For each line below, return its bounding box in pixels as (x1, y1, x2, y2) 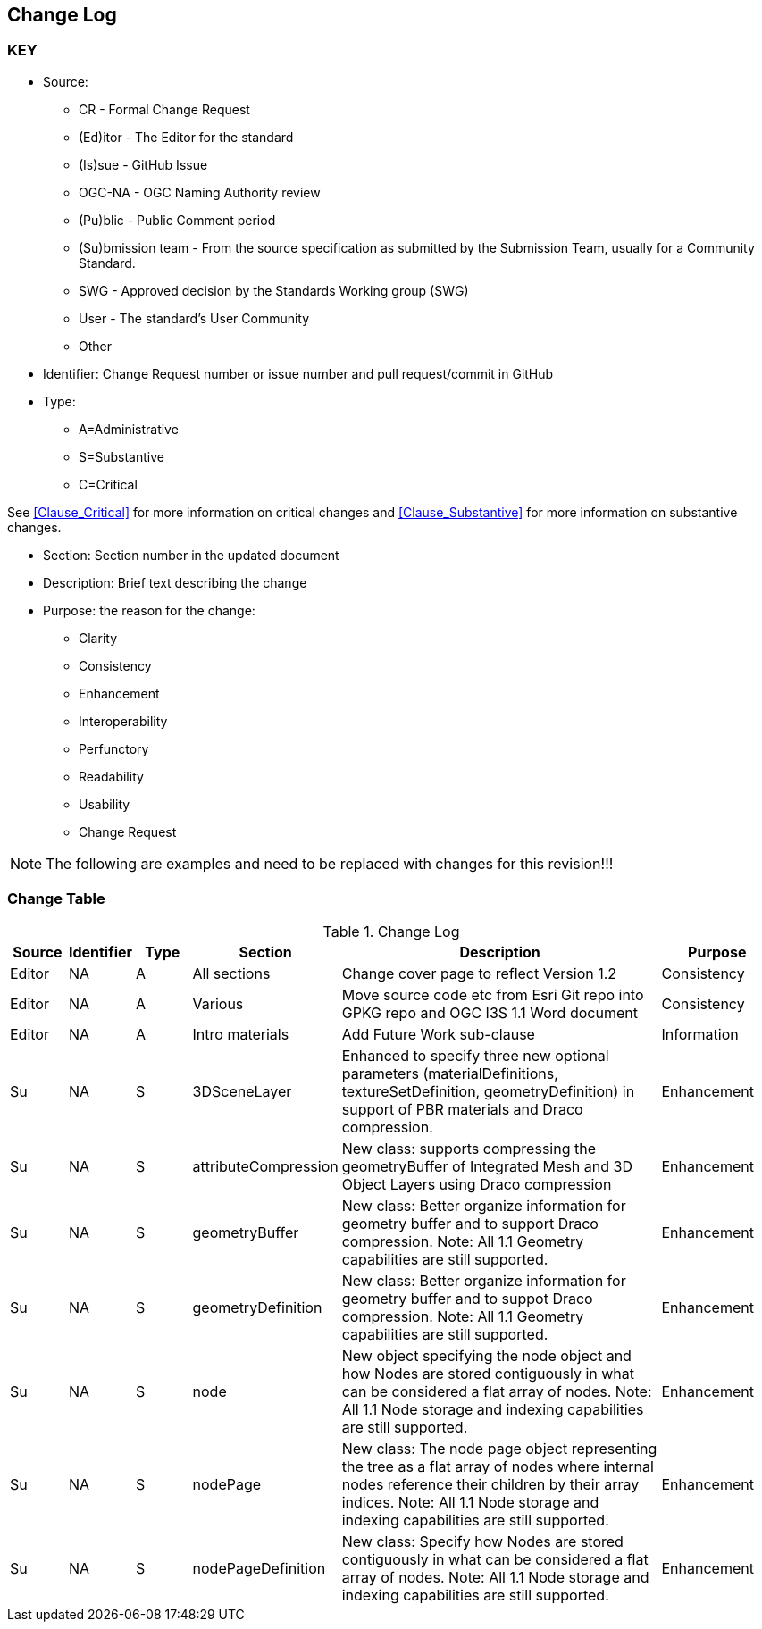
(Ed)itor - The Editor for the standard (79, 129, 294, 145)
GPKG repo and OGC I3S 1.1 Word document (341, 1003, 638, 1022)
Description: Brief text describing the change (43, 574, 307, 590)
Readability (79, 768, 144, 784)
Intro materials (192, 1024, 289, 1043)
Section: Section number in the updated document (43, 547, 339, 563)
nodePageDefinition (192, 1558, 326, 1577)
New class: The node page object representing (341, 1439, 657, 1458)
